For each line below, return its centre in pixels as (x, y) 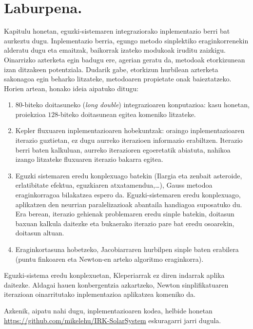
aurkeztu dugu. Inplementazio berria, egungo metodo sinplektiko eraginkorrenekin (126, 40)
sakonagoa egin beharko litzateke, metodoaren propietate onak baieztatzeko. (118, 79)
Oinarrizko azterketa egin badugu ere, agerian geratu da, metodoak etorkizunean (125, 59)
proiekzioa (30, 114)
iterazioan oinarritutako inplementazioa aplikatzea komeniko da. (100, 294)
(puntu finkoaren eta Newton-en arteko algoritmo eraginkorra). (109, 259)
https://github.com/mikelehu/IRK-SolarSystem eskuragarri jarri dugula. (113, 320)
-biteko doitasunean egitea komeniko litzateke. (127, 114)
